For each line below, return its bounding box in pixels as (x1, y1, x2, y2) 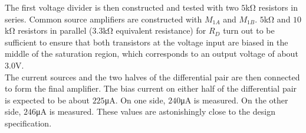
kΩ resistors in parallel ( (5, 24, 93, 37)
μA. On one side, (104, 93, 166, 106)
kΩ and (264, 12, 291, 25)
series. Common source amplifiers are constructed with (5, 12, 202, 25)
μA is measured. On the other (180, 93, 288, 106)
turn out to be (223, 24, 275, 37)
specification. (5, 116, 52, 129)
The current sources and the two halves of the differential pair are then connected (5, 70, 300, 83)
